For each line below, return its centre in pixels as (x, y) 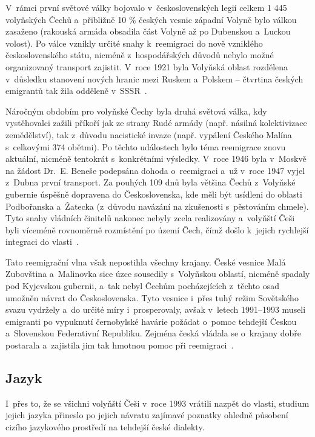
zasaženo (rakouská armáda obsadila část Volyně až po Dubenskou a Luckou (148, 31)
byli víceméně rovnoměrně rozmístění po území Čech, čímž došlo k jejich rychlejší (157, 229)
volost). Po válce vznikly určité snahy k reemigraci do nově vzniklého (134, 43)
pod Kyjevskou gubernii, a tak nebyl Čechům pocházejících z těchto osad (143, 286)
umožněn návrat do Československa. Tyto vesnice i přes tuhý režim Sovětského (152, 297)
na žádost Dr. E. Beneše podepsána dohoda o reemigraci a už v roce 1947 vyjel (155, 170)
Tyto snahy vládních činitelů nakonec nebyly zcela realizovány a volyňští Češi (150, 218)
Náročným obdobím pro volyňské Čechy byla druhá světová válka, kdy (136, 111)
